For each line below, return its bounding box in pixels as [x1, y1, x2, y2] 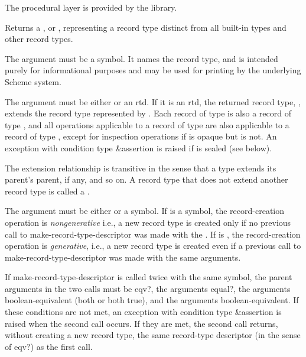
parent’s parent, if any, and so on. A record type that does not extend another [5, 173, 288, 186]
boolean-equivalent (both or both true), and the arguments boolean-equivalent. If [5, 294, 299, 306]
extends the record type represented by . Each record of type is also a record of [5, 107, 291, 119]
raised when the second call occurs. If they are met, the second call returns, [5, 317, 278, 329]
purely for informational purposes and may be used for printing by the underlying [5, 64, 301, 76]
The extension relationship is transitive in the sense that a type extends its [5, 161, 276, 174]
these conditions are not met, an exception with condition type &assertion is [5, 306, 282, 318]
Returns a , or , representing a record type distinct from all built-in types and [5, 21, 287, 33]
